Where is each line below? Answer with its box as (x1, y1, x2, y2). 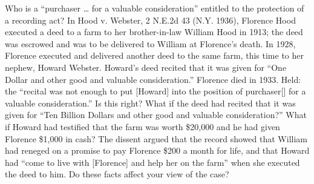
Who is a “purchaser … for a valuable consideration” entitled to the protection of (5, 2, 304, 14)
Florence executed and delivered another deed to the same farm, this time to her (5, 49, 304, 62)
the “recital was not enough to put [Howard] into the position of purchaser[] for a (5, 85, 306, 97)
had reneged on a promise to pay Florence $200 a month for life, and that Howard (5, 144, 310, 157)
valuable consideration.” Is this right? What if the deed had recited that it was (5, 96, 296, 109)
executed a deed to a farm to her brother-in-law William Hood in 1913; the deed (5, 25, 303, 38)
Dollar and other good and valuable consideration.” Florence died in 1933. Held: (5, 73, 301, 85)
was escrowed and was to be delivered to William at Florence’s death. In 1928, (5, 37, 296, 50)
